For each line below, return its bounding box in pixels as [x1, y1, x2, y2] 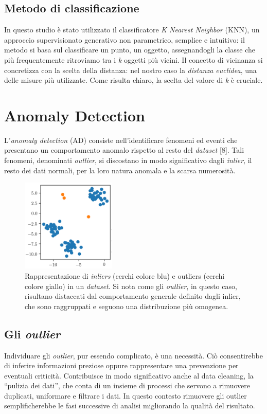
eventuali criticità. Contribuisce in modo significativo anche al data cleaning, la [4, 370, 254, 381]
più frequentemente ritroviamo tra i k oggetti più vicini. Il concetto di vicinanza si [4, 54, 263, 65]
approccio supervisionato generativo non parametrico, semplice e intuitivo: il [4, 34, 245, 45]
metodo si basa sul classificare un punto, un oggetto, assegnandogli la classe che [4, 44, 255, 55]
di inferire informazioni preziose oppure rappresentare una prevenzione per [4, 360, 239, 371]
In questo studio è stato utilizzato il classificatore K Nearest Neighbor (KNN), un [4, 24, 260, 35]
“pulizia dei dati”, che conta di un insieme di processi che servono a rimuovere [4, 380, 250, 391]
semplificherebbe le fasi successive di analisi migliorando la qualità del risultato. [4, 400, 255, 411]
